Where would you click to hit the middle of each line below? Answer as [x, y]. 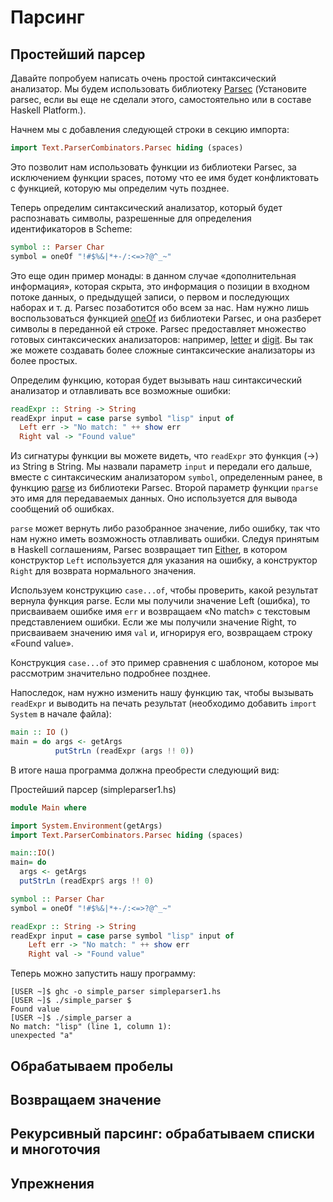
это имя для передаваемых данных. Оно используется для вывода [154, 498]
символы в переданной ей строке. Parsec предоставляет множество [158, 328]
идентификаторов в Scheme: [71, 228]
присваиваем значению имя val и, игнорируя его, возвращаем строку [161, 633]
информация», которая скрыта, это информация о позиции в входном [160, 286]
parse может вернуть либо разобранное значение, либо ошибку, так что [165, 528]
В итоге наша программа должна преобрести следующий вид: [145, 770]
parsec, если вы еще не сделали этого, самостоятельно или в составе [161, 99]
